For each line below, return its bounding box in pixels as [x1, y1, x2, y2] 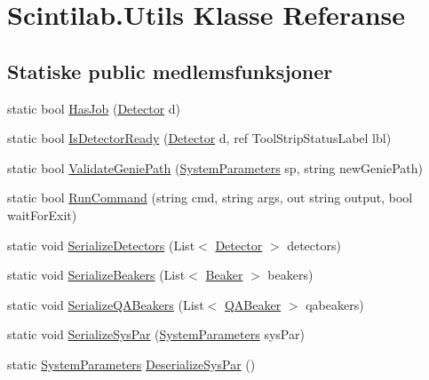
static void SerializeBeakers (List [7, 265, 186, 284]
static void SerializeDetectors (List [7, 235, 195, 254]
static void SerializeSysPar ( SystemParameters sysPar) [7, 325, 305, 344]
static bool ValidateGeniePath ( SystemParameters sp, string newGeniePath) [7, 158, 423, 177]
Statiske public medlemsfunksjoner [7, 57, 333, 84]
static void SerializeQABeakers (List [7, 295, 204, 313]
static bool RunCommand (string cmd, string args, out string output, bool [7, 188, 413, 207]
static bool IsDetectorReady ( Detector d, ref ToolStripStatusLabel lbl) [7, 129, 392, 147]
